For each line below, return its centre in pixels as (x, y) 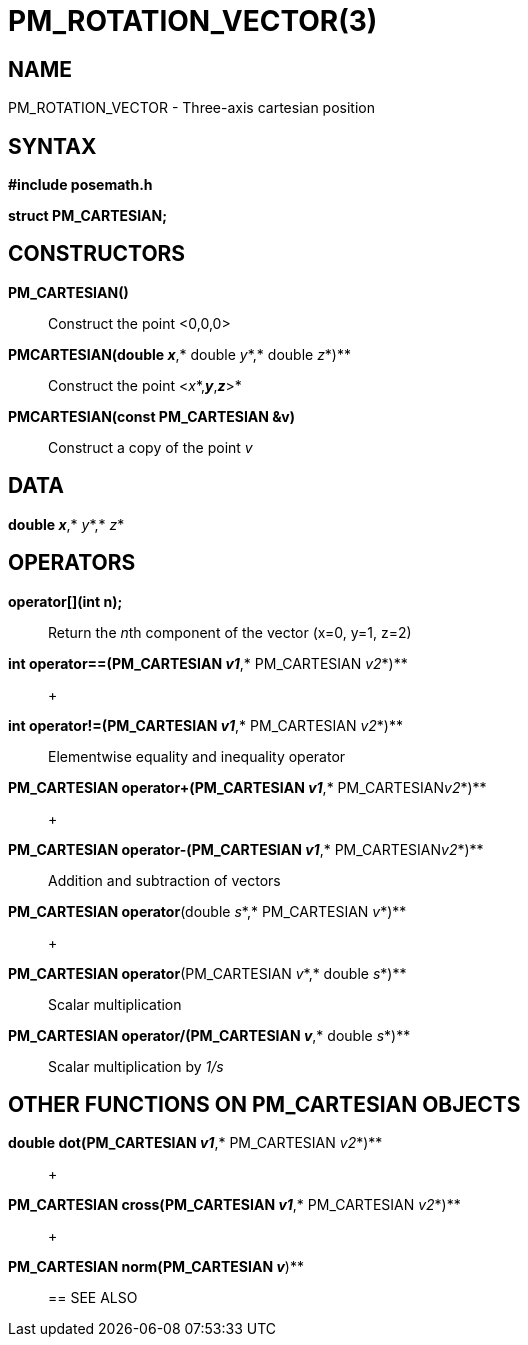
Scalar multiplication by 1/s (136, 1066)
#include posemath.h (80, 185)
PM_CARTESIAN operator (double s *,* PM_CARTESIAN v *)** (207, 911)
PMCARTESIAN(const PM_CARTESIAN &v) (151, 416)
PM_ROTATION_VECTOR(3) (193, 21)
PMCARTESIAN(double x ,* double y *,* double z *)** (180, 354)
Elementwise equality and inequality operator (197, 756)
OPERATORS (72, 563)
